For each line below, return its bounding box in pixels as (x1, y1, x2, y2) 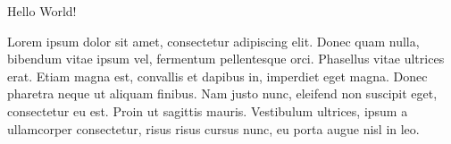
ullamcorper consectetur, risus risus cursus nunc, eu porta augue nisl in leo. (7, 119, 420, 138)
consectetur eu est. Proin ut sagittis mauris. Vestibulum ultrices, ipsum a (7, 101, 408, 120)
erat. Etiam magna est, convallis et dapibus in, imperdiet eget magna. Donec (7, 66, 428, 85)
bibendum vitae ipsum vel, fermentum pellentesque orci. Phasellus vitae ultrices (7, 49, 445, 68)
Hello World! (7, 2, 77, 20)
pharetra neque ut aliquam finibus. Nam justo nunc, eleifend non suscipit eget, (7, 84, 438, 103)
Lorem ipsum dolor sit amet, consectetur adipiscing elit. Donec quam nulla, (7, 31, 420, 50)
